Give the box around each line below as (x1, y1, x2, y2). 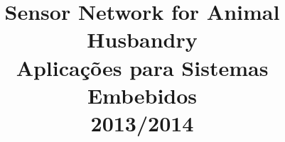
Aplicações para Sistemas (16, 53, 269, 82)
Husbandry (87, 25, 198, 54)
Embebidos (87, 80, 198, 109)
